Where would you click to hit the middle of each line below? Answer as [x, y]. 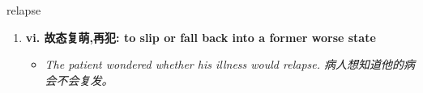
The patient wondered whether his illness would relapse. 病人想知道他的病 [230, 64]
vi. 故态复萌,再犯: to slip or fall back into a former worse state [201, 37]
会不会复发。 [79, 80]
